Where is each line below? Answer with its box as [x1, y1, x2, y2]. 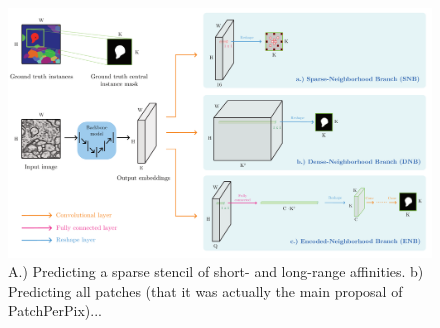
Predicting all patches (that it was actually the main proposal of [8, 280, 403, 301]
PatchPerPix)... [8, 300, 102, 321]
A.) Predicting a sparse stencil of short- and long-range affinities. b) [8, 261, 424, 282]
